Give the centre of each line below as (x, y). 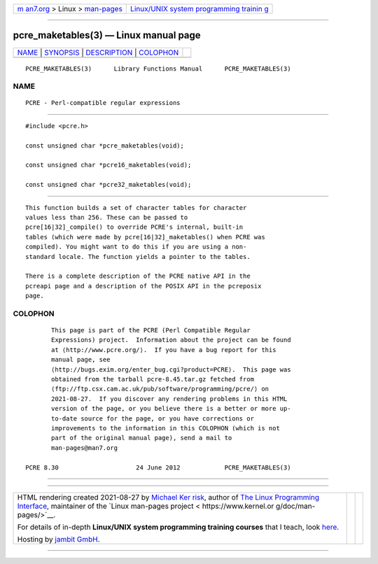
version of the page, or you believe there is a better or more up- (171, 409)
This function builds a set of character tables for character (136, 207)
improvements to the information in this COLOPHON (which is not (166, 428)
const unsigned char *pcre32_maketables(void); (108, 185)
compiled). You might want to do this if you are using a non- (136, 247)
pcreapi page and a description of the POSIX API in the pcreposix (143, 286)
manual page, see (81, 360)
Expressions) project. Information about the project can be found (171, 340)
